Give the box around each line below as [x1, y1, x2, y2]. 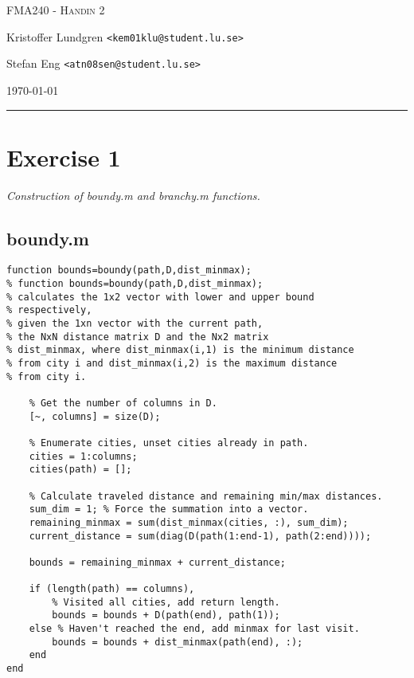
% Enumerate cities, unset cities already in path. [29, 437, 309, 449]
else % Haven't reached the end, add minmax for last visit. [29, 623, 360, 635]
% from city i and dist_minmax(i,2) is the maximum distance [6, 358, 338, 370]
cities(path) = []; [29, 464, 132, 476]
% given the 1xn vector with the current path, [6, 318, 264, 330]
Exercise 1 [6, 140, 121, 173]
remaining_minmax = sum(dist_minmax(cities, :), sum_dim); [29, 516, 349, 528]
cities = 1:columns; [29, 450, 138, 462]
